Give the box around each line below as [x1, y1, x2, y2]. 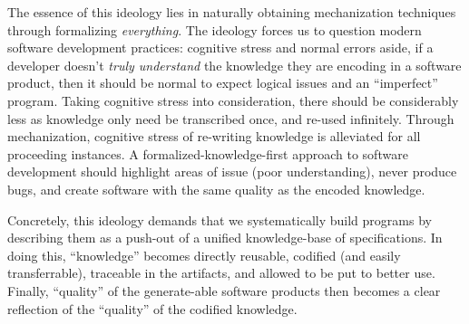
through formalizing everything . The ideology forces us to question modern [7, 20, 422, 39]
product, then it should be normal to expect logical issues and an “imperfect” [7, 73, 438, 92]
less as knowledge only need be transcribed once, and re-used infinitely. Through [7, 109, 454, 128]
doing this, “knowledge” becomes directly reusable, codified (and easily [7, 245, 401, 264]
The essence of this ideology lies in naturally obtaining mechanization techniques [7, 3, 456, 21]
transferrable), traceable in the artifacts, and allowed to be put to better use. [7, 263, 435, 282]
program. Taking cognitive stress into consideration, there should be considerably [7, 91, 459, 110]
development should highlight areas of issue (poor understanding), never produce [7, 162, 457, 181]
